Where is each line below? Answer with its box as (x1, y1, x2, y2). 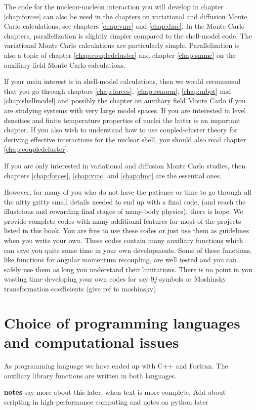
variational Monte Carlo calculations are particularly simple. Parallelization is (4, 40, 240, 50)
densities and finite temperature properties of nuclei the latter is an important (4, 115, 241, 125)
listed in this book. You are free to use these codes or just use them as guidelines (4, 225, 249, 236)
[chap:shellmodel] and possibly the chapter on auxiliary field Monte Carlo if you (4, 95, 246, 106)
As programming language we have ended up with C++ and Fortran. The (4, 360, 228, 370)
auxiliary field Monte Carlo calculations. (4, 59, 126, 70)
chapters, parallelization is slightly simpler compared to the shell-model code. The (4, 30, 252, 41)
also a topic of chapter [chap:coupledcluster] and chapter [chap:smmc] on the (4, 49, 236, 60)
